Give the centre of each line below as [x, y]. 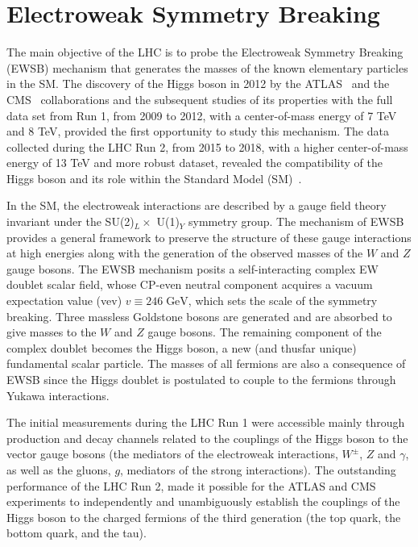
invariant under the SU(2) [70, 221]
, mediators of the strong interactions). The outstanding [258, 469]
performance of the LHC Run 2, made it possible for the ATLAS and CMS [191, 485]
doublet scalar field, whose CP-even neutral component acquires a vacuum [190, 284]
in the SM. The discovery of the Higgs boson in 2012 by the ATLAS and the [198, 84]
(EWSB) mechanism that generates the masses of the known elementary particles [207, 67]
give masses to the [52, 332]
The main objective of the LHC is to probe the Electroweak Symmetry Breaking [205, 52]
